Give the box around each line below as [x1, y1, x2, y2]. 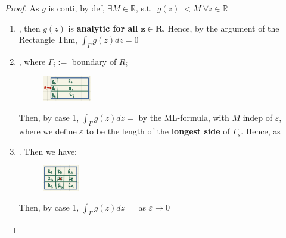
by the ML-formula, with [138, 111, 229, 124]
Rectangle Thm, [18, 33, 77, 46]
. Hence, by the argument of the [162, 21, 279, 34]
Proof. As [5, 2, 39, 14]
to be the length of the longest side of [86, 125, 230, 137]
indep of [243, 111, 273, 124]
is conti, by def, [48, 2, 105, 14]
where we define [18, 125, 77, 137]
